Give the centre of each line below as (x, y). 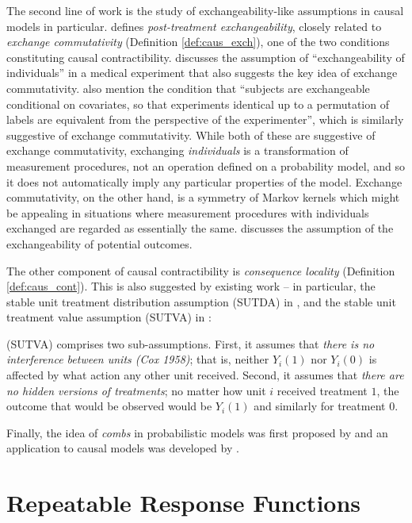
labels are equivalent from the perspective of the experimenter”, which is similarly (205, 119)
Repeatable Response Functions (184, 503)
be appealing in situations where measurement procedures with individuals (188, 212)
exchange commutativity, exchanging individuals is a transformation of (177, 150)
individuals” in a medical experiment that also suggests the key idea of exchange (202, 73)
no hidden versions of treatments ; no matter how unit (136, 390)
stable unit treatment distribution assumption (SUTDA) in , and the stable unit (201, 301)
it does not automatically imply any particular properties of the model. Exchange (204, 181)
